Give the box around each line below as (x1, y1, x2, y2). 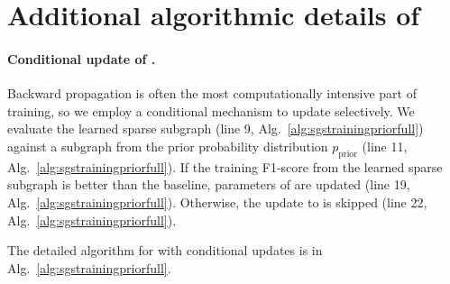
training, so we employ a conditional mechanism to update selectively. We (7, 101, 415, 120)
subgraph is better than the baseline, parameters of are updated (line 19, (7, 175, 410, 194)
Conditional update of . (7, 49, 156, 68)
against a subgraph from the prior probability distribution (7, 136, 328, 155)
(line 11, (362, 136, 408, 155)
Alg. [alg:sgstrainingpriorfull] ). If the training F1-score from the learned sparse (7, 157, 443, 176)
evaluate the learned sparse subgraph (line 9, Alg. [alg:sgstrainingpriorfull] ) (7, 119, 424, 138)
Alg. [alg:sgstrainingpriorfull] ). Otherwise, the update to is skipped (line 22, (7, 192, 427, 211)
